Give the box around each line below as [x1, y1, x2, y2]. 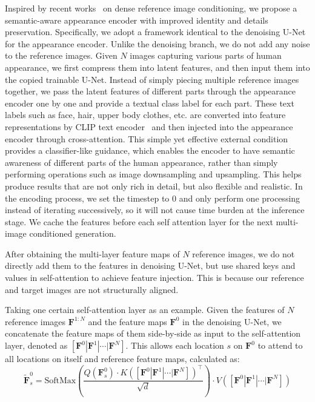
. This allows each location [125, 339, 224, 352]
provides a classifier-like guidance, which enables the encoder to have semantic [5, 144, 295, 157]
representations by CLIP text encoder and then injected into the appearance [5, 120, 293, 133]
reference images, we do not [192, 247, 295, 260]
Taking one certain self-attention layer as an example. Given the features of [5, 303, 285, 316]
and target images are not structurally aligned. [5, 283, 179, 295]
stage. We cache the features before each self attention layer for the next [5, 215, 273, 228]
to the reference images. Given [5, 49, 118, 62]
